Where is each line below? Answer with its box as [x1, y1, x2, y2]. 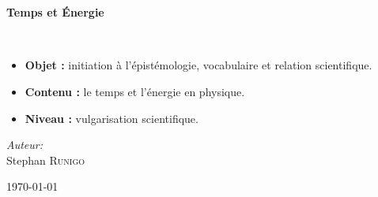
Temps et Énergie [6, 4, 104, 20]
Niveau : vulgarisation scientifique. [25, 110, 198, 126]
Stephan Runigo [6, 151, 85, 168]
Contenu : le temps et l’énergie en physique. [25, 83, 245, 99]
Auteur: [6, 136, 43, 153]
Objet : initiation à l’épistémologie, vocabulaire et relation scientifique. [25, 57, 372, 73]
